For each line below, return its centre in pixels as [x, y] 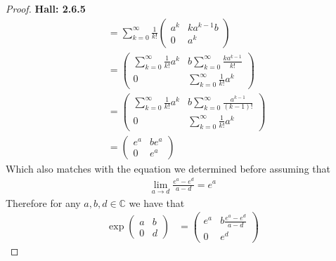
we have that [157, 202]
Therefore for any [43, 202]
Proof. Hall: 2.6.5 [46, 8]
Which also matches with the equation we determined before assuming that [168, 168]
